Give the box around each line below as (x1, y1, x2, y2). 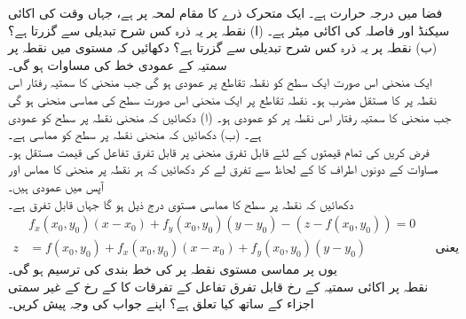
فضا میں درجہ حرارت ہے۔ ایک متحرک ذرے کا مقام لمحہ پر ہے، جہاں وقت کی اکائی (8, 4, 443, 21)
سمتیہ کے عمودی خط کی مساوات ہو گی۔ (8, 55, 227, 74)
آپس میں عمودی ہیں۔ (8, 176, 104, 195)
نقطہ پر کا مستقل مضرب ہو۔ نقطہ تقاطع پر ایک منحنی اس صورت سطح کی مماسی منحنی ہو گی (8, 89, 437, 108)
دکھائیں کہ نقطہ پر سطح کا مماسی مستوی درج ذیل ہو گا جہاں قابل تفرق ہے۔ (8, 194, 354, 213)
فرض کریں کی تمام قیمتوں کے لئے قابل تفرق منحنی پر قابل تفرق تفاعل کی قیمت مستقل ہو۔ (8, 142, 430, 160)
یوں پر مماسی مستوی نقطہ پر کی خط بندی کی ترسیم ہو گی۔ (8, 260, 337, 278)
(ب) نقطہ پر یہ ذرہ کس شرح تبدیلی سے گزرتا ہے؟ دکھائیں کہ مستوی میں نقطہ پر (8, 38, 438, 57)
